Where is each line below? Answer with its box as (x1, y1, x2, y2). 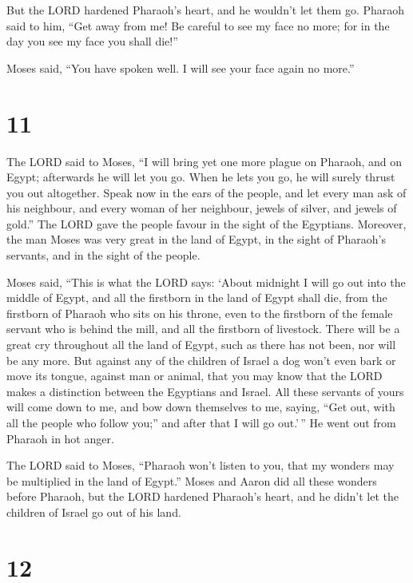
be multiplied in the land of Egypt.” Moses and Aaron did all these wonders (6, 472, 377, 489)
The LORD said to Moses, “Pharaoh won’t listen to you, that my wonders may (6, 457, 395, 474)
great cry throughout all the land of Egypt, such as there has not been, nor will (6, 336, 396, 353)
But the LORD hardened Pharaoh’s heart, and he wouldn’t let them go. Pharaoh (6, 2, 405, 18)
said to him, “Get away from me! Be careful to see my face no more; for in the (6, 17, 390, 34)
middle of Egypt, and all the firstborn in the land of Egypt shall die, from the (6, 289, 387, 306)
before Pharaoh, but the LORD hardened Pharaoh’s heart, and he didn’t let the (6, 488, 399, 505)
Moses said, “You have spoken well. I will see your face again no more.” (6, 59, 355, 76)
